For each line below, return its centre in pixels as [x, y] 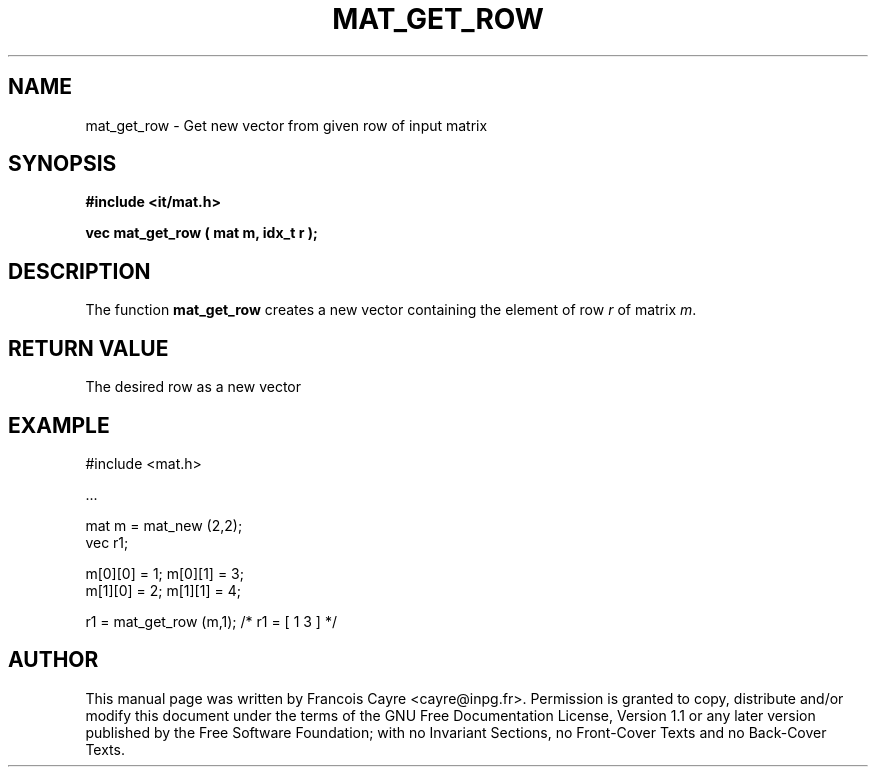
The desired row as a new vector [193, 387]
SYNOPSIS [62, 164]
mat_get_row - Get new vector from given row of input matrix [286, 125]
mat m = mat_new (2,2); [164, 525]
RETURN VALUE [88, 348]
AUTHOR [53, 660]
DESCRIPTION [79, 271]
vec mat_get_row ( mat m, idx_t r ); [201, 233]
